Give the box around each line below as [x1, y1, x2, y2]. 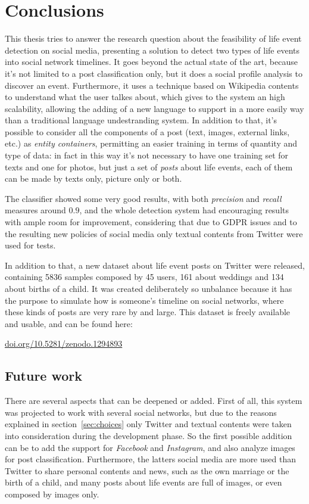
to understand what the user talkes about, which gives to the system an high [5, 91, 285, 103]
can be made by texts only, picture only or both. [5, 172, 182, 185]
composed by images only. [5, 487, 99, 500]
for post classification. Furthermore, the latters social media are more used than [5, 453, 296, 465]
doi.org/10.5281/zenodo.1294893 [5, 337, 123, 350]
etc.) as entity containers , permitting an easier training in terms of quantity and [5, 137, 298, 150]
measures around [5, 204, 66, 216]
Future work [5, 366, 83, 385]
